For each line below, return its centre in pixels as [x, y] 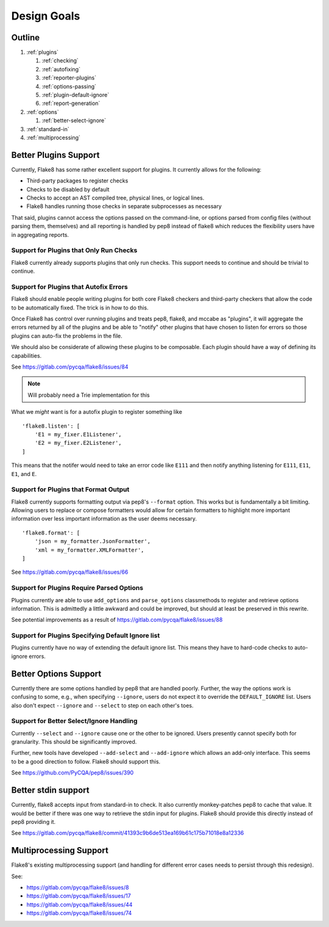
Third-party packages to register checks [77, 181]
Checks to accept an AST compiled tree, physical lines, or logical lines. [115, 198]
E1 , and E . [24, 474]
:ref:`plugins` [43, 52]
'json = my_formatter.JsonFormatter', [93, 541]
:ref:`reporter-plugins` [69, 78]
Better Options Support [56, 673]
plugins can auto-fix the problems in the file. [67, 336]
